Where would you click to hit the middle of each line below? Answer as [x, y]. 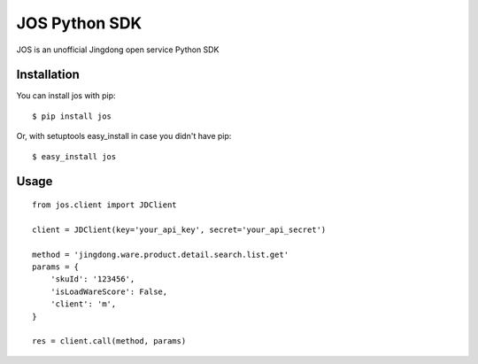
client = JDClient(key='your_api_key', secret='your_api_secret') [179, 229]
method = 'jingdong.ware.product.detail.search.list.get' [161, 254]
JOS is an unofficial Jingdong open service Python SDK [118, 50]
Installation [48, 75]
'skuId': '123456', [93, 279]
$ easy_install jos [74, 156]
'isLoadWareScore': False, [109, 291]
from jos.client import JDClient [104, 205]
